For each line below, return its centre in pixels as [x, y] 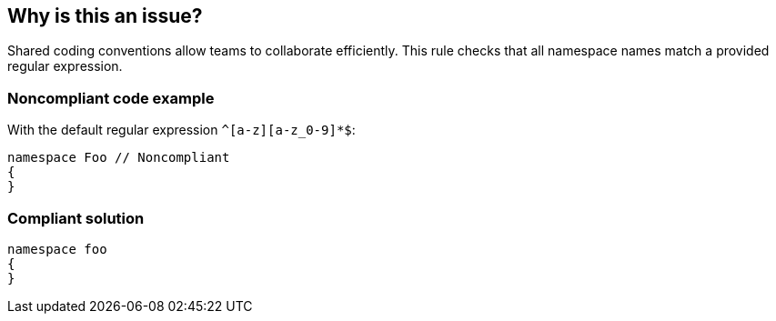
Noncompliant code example [111, 98]
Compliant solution [76, 218]
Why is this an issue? [105, 16]
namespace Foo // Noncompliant [119, 158]
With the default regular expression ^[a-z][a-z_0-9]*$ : [181, 130]
